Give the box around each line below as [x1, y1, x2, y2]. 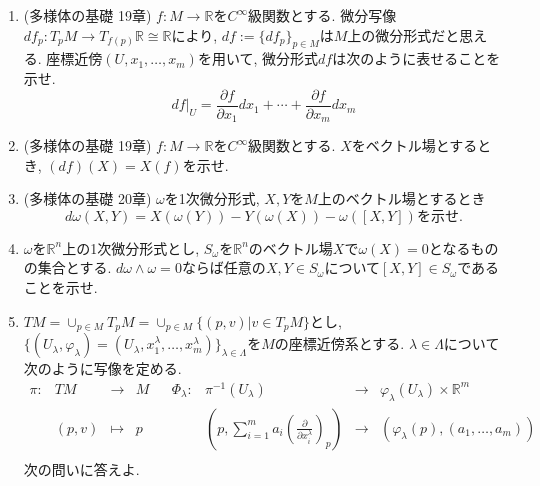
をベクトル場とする [351, 135, 478, 156]
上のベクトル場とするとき [317, 188, 486, 209]
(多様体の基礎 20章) [23, 188, 152, 209]
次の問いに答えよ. [23, 458, 140, 479]
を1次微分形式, [164, 188, 260, 209]
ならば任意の [181, 257, 266, 278]
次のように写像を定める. [23, 358, 182, 379]
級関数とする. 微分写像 [248, 5, 397, 25]
